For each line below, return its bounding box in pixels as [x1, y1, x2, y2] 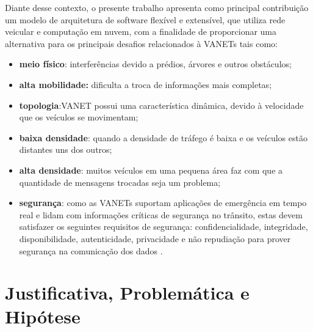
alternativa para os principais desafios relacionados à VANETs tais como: [5, 37, 278, 50]
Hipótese [5, 304, 81, 329]
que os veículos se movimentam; [19, 111, 139, 124]
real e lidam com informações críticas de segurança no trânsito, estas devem [19, 208, 303, 221]
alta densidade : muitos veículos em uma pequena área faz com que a [19, 163, 283, 176]
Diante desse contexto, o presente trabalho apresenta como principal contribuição [5, 1, 309, 13]
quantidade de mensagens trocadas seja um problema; [19, 175, 221, 188]
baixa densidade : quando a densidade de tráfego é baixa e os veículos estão [19, 131, 308, 144]
